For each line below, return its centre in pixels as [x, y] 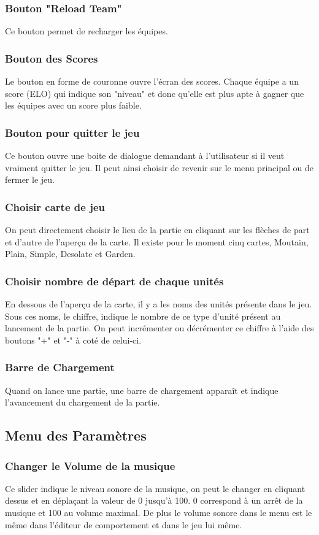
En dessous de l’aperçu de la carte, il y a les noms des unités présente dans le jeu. [159, 304]
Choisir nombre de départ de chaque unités [114, 281]
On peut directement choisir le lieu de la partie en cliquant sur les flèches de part [157, 230]
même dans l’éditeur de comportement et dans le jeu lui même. [124, 524]
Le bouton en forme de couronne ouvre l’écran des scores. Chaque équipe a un [152, 81]
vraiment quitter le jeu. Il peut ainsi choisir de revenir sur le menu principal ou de [159, 167]
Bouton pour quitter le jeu [72, 132]
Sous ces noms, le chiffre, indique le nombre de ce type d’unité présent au [143, 316]
